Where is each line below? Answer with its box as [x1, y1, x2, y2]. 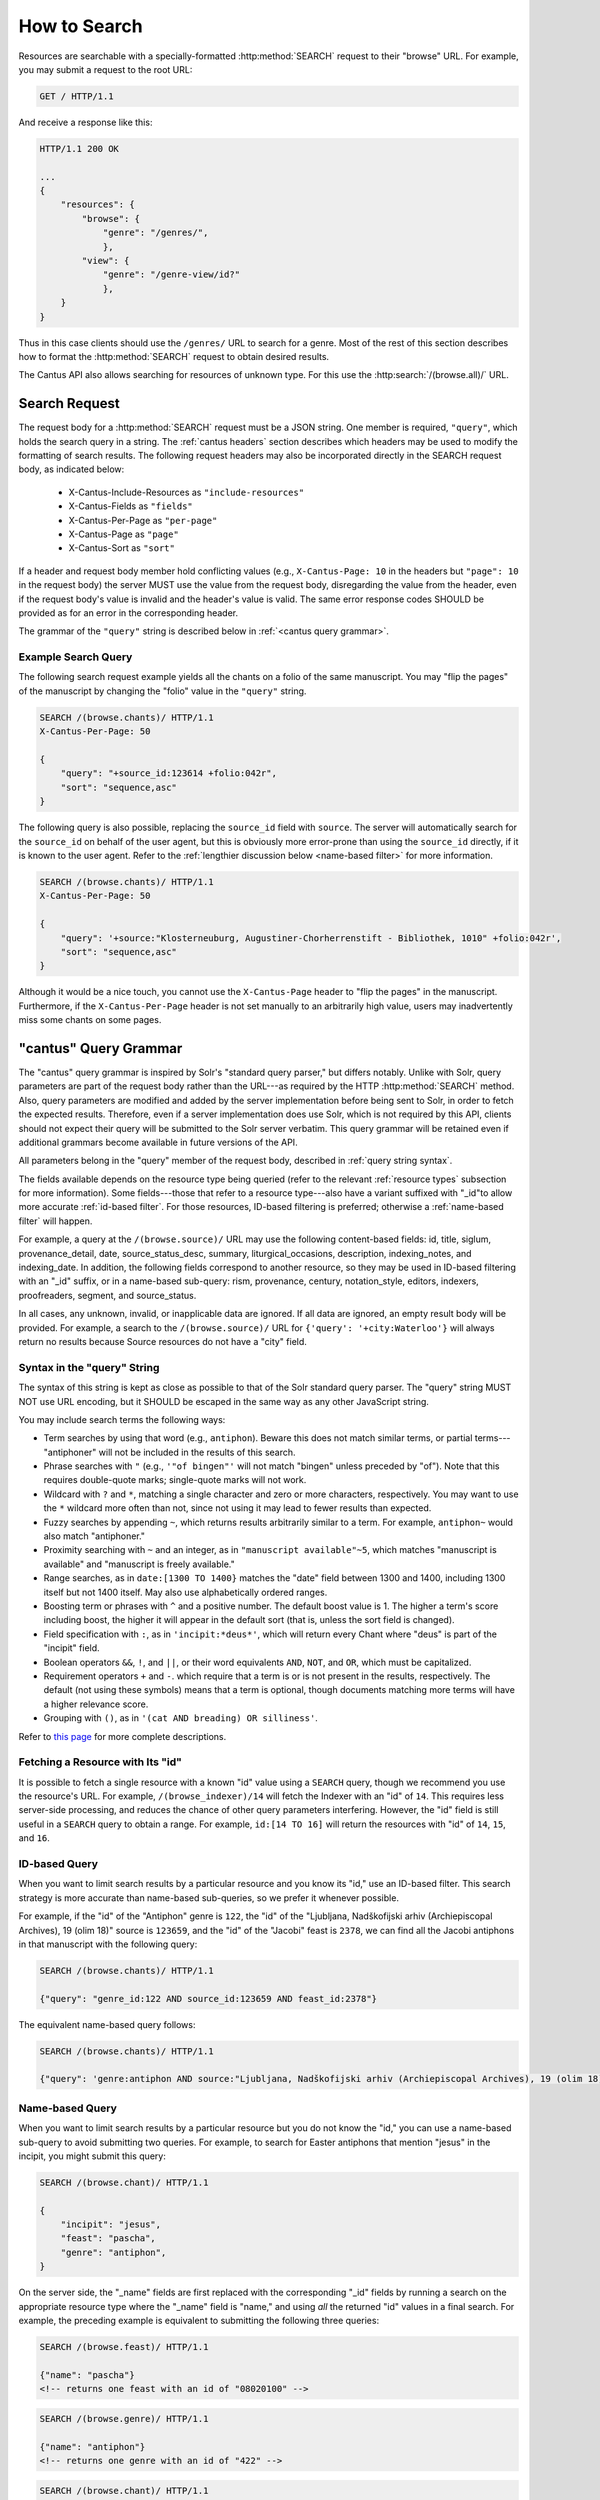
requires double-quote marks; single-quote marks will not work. [43, 1474, 307, 1486]
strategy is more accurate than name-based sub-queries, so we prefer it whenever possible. [18, 1891, 400, 1904]
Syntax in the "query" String [18, 1360, 160, 1374]
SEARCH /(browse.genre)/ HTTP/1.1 [39, 2413, 209, 2424]
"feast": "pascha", [60, 2233, 157, 2244]
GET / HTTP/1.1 [39, 90, 114, 102]
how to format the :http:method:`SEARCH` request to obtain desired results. [18, 350, 330, 362]
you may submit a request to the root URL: [18, 63, 193, 75]
